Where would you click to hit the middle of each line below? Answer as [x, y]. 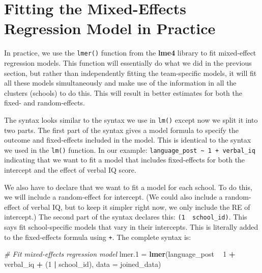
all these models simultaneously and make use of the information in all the [120, 83]
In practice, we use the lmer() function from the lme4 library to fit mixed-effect [130, 53]
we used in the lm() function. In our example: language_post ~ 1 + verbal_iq [130, 149]
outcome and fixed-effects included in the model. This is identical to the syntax [128, 140]
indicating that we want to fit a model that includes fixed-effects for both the [125, 160]
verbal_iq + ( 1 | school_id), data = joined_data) [83, 264]
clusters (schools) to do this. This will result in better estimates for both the [123, 92]
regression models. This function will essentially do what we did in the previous [128, 62]
